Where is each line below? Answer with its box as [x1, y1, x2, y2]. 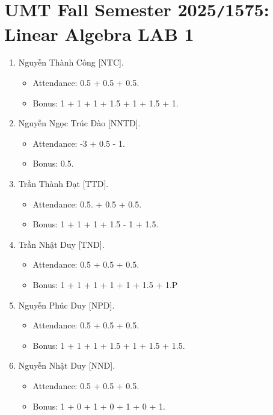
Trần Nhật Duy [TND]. [18, 238, 105, 250]
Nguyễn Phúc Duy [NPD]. [18, 298, 115, 311]
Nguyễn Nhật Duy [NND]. [18, 359, 115, 372]
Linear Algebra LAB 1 [4, 21, 194, 46]
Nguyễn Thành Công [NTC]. [18, 56, 124, 69]
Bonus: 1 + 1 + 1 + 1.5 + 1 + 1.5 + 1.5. [32, 339, 185, 351]
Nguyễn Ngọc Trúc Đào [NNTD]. [18, 117, 141, 129]
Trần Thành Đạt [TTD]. [18, 177, 109, 189]
